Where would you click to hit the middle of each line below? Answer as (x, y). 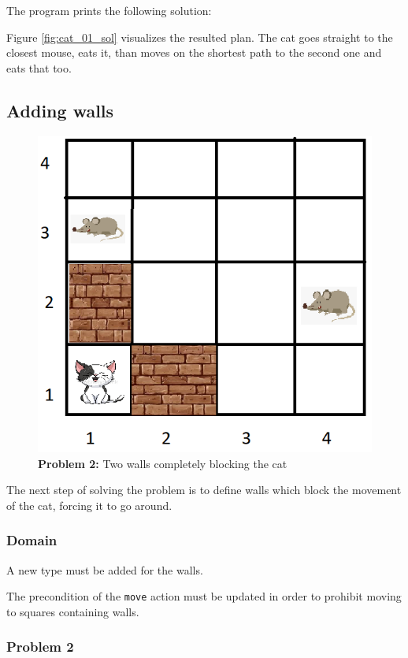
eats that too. (39, 67)
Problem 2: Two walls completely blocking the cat (163, 463)
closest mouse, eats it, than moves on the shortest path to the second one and (194, 52)
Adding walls (60, 110)
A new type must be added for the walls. (105, 569)
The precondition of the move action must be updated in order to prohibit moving (204, 596)
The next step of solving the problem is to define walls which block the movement (204, 490)
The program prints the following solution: (109, 10)
